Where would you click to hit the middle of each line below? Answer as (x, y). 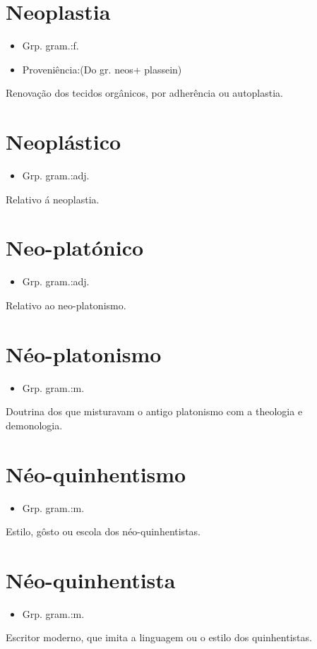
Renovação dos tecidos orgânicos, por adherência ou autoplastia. (145, 93)
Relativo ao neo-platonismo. (66, 305)
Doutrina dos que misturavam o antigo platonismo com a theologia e (154, 411)
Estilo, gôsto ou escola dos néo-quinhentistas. (103, 531)
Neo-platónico (75, 248)
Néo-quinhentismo (96, 474)
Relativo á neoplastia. (53, 199)
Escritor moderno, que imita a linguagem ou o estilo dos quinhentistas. (159, 637)
